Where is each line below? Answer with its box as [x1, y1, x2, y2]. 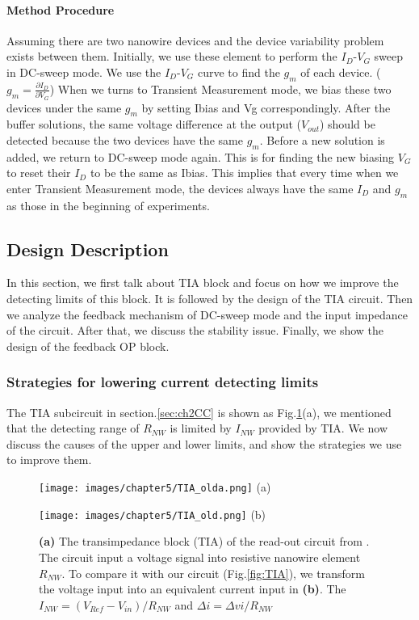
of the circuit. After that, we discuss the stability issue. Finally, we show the [6, 322, 384, 339]
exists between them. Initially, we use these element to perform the [6, 48, 337, 65]
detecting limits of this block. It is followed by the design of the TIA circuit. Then [6, 290, 413, 307]
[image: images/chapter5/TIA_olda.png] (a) [39, 479, 271, 496]
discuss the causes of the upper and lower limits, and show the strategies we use [6, 435, 402, 452]
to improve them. [6, 451, 92, 468]
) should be [319, 116, 375, 133]
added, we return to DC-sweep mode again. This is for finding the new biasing [6, 148, 395, 165]
